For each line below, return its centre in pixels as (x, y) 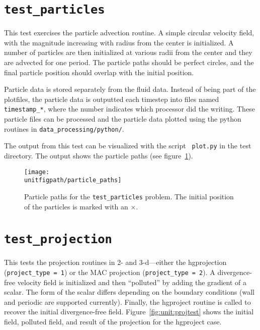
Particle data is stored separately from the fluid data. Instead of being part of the (130, 89)
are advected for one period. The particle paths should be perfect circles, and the (129, 62)
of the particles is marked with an (76, 206)
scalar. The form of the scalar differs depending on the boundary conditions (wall (129, 292)
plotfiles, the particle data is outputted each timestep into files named (112, 99)
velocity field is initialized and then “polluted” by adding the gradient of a (132, 282)
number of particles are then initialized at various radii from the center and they (128, 52)
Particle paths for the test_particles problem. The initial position (129, 196)
